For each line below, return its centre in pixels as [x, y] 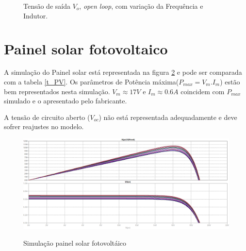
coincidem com [203, 91]
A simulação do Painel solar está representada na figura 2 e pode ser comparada [123, 72]
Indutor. [36, 15]
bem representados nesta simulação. [57, 91]
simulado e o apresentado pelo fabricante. [66, 101]
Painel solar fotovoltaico [86, 49]
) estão [230, 81]
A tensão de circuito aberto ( [47, 117]
